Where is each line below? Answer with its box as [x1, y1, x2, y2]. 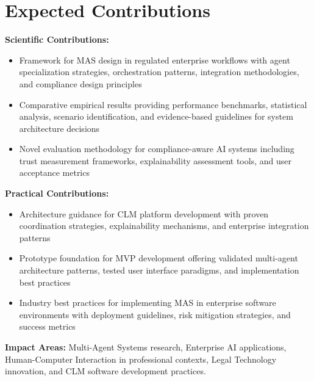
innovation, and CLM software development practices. [5, 365, 206, 377]
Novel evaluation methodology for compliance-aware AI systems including [19, 142, 294, 155]
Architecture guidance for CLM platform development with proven [19, 207, 269, 220]
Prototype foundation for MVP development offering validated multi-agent [19, 252, 298, 264]
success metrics [19, 320, 76, 333]
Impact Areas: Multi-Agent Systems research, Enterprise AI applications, [5, 341, 287, 353]
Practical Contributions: [5, 187, 109, 200]
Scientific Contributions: [5, 33, 109, 46]
